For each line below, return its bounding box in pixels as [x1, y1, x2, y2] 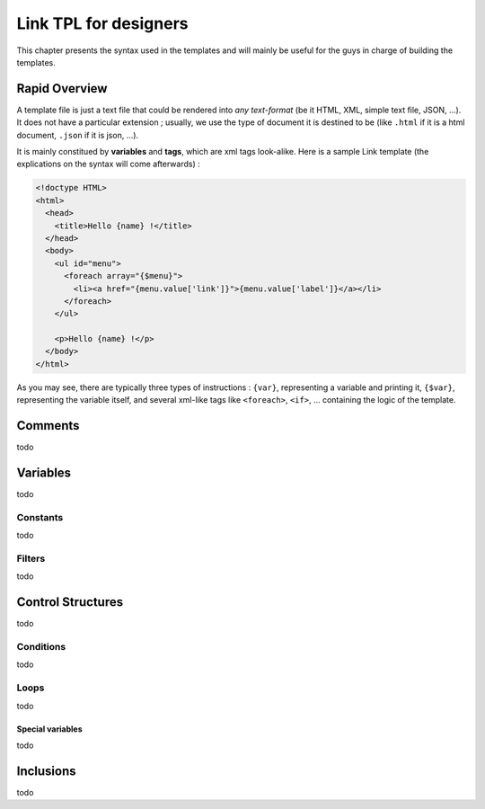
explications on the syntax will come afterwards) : [16, 158, 201, 170]
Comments [16, 418, 80, 433]
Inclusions [16, 763, 76, 778]
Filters [16, 552, 46, 565]
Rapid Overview [16, 81, 108, 96]
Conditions [16, 641, 66, 653]
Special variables [16, 724, 83, 734]
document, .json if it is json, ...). [16, 129, 139, 140]
